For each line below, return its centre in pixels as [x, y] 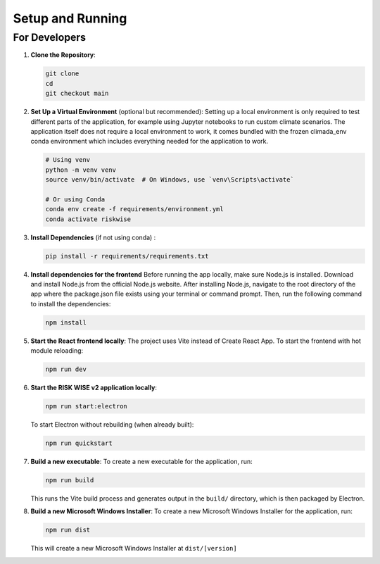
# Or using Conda [75, 199]
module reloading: [57, 351]
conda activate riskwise [88, 219]
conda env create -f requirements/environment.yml [135, 209]
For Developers [50, 37]
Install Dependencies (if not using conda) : [93, 237]
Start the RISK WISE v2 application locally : [94, 388]
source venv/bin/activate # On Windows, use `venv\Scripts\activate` [170, 180]
